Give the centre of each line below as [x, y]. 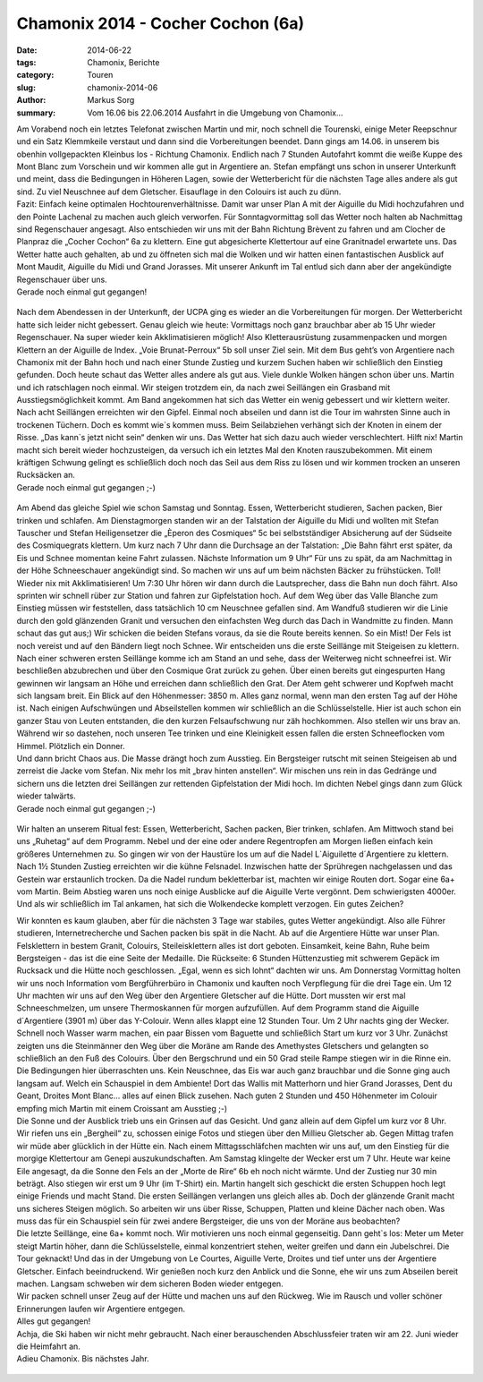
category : [35, 75]
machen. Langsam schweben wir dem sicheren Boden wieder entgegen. [150, 1284]
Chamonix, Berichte [123, 62]
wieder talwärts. [46, 796]
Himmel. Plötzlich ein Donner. [71, 746]
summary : [36, 113]
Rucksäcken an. [46, 475]
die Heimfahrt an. [48, 1346]
